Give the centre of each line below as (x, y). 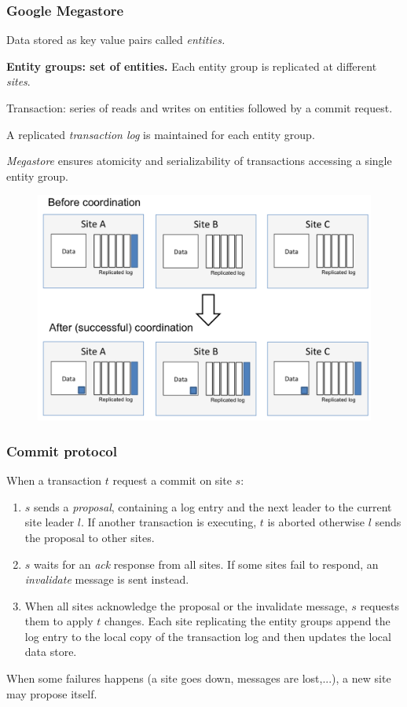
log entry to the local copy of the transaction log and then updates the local (208, 636)
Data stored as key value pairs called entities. (116, 40)
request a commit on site (172, 480)
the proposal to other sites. (90, 537)
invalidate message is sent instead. (107, 579)
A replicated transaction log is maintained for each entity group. (161, 134)
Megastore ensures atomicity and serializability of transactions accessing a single (199, 161)
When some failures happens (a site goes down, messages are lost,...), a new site (199, 678)
